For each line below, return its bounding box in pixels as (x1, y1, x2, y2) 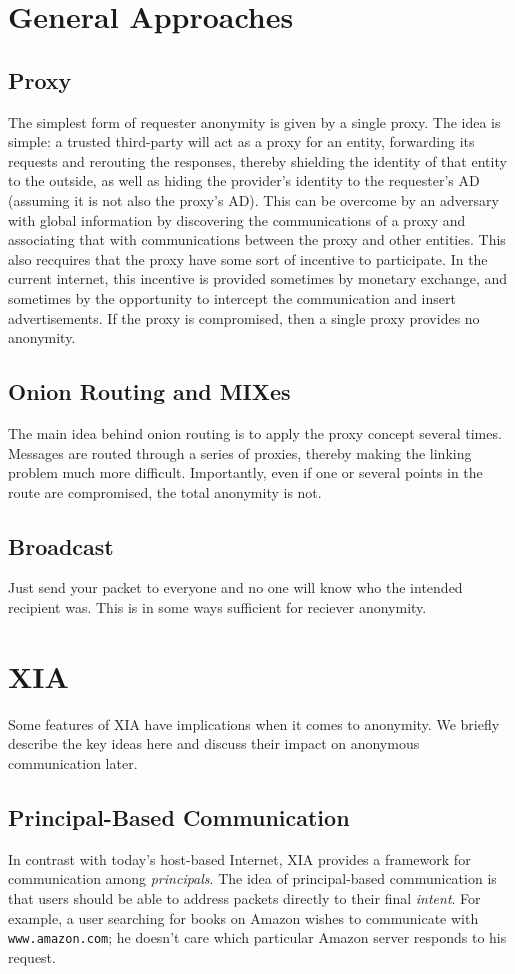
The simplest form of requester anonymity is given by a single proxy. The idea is (8, 111, 501, 132)
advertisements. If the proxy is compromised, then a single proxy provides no (8, 307, 480, 328)
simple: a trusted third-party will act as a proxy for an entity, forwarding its (8, 131, 475, 152)
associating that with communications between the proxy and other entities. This (8, 229, 506, 250)
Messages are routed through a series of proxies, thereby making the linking (8, 442, 472, 463)
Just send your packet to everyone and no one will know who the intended (8, 577, 463, 598)
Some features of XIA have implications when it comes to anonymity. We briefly (8, 713, 500, 734)
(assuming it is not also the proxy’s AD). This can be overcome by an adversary (8, 189, 499, 210)
